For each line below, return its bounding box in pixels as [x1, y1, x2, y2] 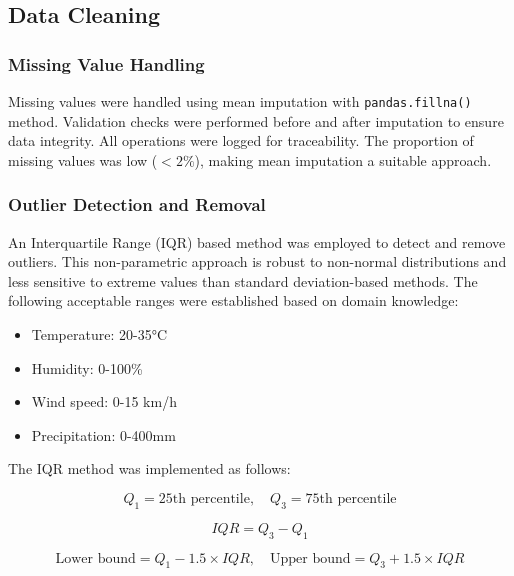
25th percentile [158, 492, 250, 506]
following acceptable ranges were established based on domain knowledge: [8, 290, 459, 311]
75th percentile [305, 492, 397, 506]
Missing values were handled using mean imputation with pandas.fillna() [8, 91, 472, 111]
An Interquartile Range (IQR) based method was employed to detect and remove [8, 231, 506, 252]
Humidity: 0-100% [31, 357, 143, 378]
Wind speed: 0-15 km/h [31, 391, 177, 412]
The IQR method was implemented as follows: [8, 458, 291, 479]
